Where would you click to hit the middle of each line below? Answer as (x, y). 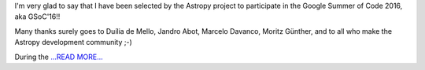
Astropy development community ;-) (74, 42)
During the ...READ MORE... (59, 57)
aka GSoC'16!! (37, 17)
